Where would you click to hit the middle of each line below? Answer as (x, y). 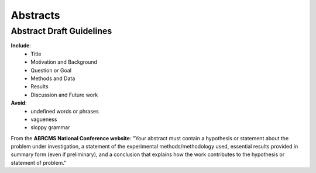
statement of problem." (39, 162)
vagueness (44, 119)
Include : (21, 46)
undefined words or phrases (65, 111)
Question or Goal (51, 70)
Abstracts (35, 15)
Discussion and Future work (64, 95)
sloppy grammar (50, 127)
